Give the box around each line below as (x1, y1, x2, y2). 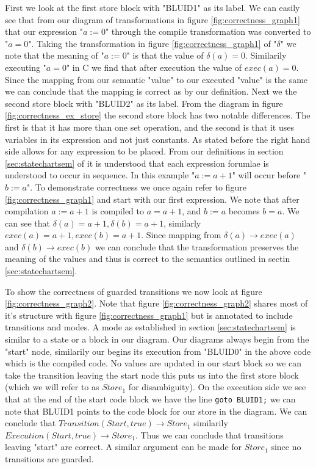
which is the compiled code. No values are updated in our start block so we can (5, 357, 302, 369)
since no (271, 440, 301, 453)
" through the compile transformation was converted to (105, 25, 311, 38)
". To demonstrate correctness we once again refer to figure (26, 180, 246, 193)
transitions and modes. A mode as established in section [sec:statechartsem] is (5, 321, 296, 333)
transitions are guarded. (5, 453, 94, 465)
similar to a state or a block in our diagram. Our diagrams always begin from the (5, 333, 309, 346)
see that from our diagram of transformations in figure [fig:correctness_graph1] (5, 13, 300, 26)
